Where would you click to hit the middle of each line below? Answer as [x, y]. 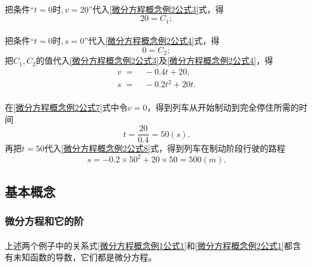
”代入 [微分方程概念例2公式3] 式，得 [156, 9]
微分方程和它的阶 [44, 221]
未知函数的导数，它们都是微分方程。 [85, 257]
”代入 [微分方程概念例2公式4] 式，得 [152, 41]
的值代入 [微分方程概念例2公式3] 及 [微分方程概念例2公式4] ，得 [154, 60]
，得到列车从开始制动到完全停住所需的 [223, 107]
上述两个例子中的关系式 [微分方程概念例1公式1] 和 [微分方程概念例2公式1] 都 [149, 245]
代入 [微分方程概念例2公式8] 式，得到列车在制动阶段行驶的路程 [165, 148]
